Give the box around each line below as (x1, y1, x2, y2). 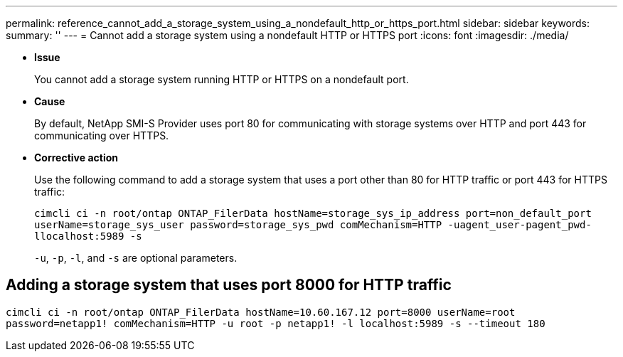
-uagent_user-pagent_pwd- (447, 219, 592, 230)
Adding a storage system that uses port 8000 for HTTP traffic (6, 276, 452, 294)
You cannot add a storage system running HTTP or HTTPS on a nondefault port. (34, 73, 409, 85)
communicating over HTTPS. (34, 129, 169, 142)
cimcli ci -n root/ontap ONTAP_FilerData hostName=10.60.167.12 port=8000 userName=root (6, 306, 516, 318)
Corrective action (34, 151, 118, 164)
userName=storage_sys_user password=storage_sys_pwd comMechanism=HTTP (34, 219, 442, 230)
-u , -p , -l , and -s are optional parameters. (34, 252, 238, 264)
